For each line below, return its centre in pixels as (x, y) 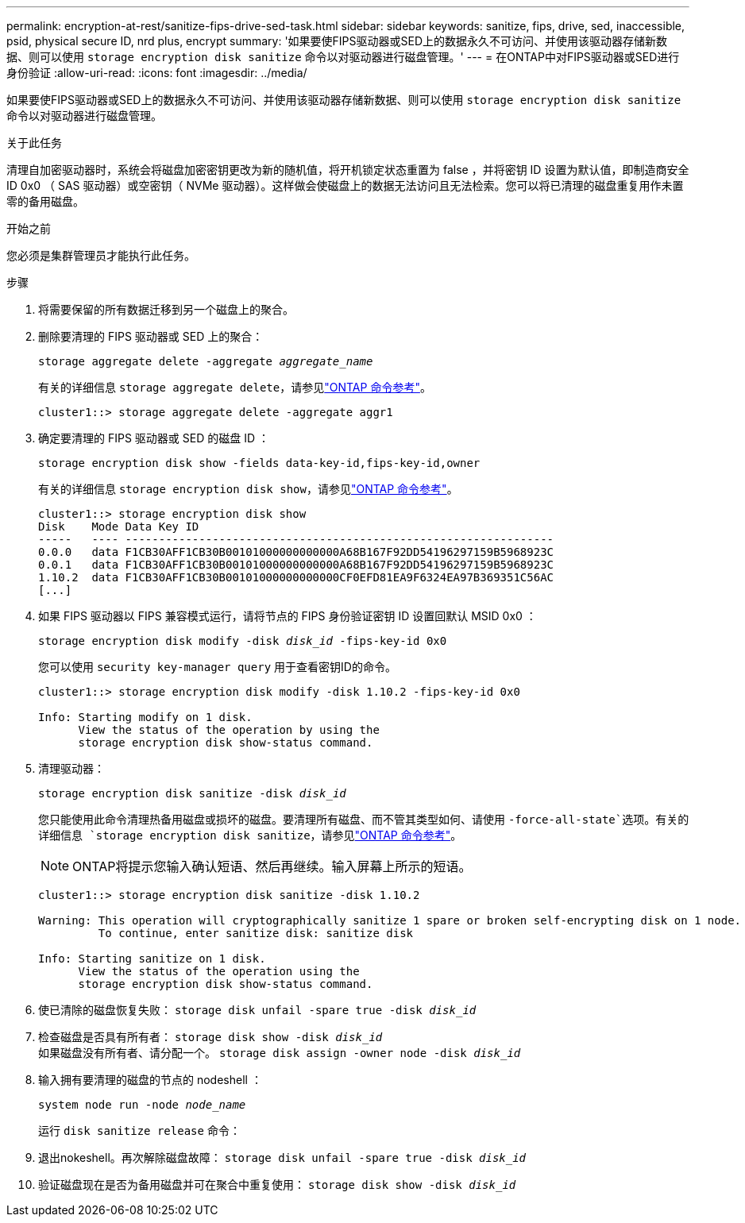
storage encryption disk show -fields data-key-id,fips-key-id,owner (259, 463)
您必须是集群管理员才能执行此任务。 (101, 255)
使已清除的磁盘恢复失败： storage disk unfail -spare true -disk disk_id (257, 1010)
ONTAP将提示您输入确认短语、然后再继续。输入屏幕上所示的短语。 (272, 866)
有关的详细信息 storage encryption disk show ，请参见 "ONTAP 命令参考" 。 (248, 489)
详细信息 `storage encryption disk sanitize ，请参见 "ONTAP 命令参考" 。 (250, 835)
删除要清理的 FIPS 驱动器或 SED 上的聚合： (151, 336)
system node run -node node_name (142, 1105)
